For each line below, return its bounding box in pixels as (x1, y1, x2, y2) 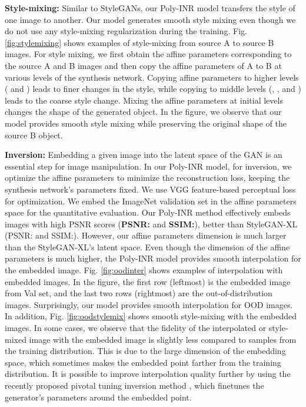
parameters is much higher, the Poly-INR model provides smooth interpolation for (5, 252, 301, 264)
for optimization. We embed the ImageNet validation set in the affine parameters (5, 194, 297, 207)
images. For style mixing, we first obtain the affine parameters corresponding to (5, 48, 292, 60)
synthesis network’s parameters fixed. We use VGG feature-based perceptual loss (5, 183, 296, 195)
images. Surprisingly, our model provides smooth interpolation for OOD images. (5, 298, 293, 310)
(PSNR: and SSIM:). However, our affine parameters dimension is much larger (5, 229, 287, 241)
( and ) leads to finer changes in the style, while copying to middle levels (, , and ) (5, 82, 301, 95)
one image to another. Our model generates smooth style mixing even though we (5, 13, 296, 25)
